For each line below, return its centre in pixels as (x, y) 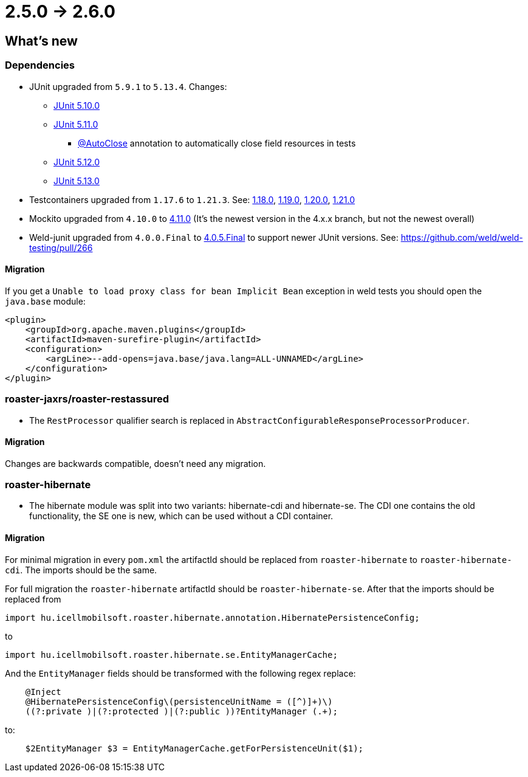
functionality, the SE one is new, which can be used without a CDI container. (181, 516)
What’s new (41, 41)
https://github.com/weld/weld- (462, 237)
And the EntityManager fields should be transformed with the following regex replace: (180, 673)
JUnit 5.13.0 (77, 181)
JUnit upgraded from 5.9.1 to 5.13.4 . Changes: (128, 86)
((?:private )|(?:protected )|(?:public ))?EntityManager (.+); (181, 711)
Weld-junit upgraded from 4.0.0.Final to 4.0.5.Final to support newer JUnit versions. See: (214, 237)
